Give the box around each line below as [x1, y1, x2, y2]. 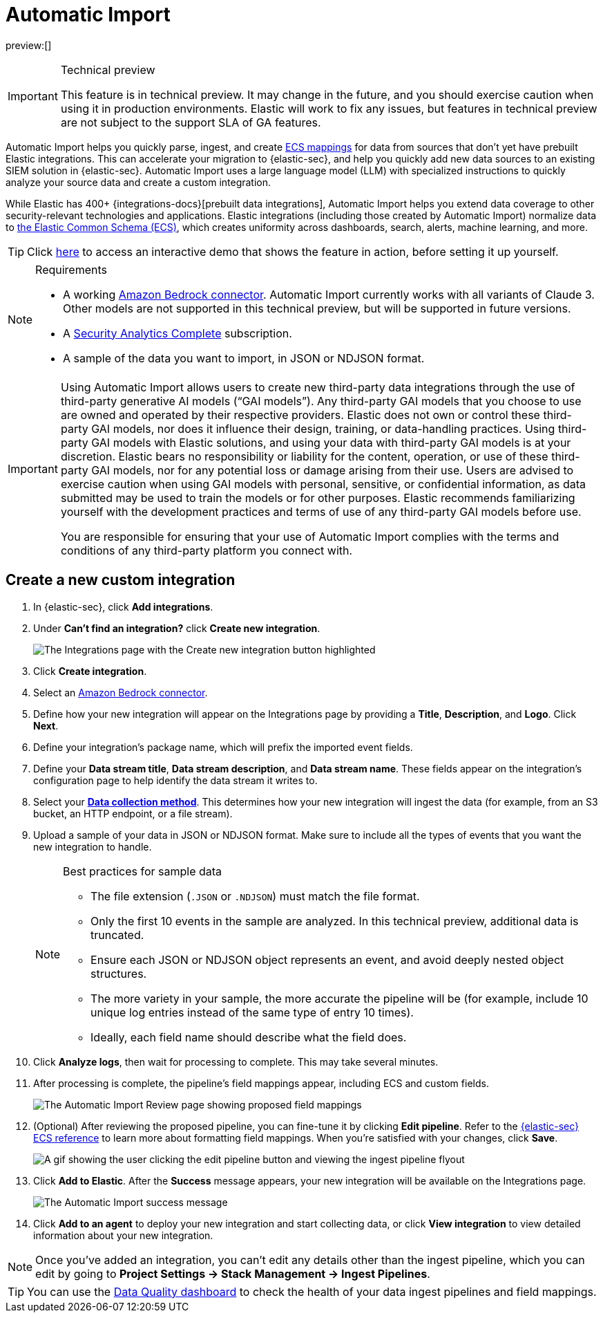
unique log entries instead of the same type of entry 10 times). [90, 1005, 414, 1019]
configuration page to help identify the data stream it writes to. [33, 774, 318, 786]
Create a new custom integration [6, 571, 236, 589]
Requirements [35, 262, 107, 277]
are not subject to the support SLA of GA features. [60, 115, 321, 129]
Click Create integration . [33, 665, 147, 677]
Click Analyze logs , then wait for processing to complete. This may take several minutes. [33, 1055, 439, 1068]
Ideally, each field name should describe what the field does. [90, 1030, 407, 1044]
